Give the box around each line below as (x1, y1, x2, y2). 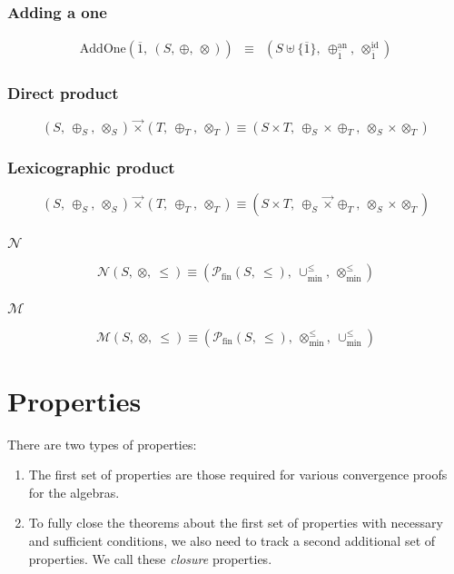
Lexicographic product (7, 155, 175, 178)
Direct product (7, 82, 119, 104)
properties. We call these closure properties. (28, 549, 272, 568)
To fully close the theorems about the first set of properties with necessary (28, 513, 443, 532)
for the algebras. (28, 482, 120, 501)
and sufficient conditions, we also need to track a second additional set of (28, 531, 436, 549)
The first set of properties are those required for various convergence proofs (28, 465, 448, 484)
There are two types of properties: (7, 434, 197, 453)
